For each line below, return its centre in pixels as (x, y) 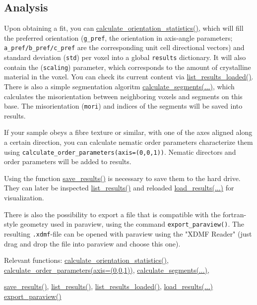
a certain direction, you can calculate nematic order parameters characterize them (128, 142)
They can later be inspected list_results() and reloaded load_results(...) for (119, 188)
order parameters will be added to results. (68, 161)
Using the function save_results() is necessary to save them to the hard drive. (122, 178)
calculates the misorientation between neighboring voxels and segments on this (123, 96)
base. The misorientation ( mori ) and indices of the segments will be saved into (123, 106)
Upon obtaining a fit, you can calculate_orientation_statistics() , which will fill (124, 28)
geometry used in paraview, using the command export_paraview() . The (132, 224)
